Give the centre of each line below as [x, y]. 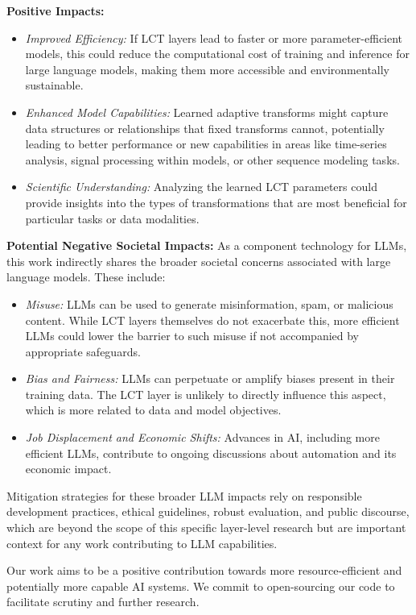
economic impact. [68, 469]
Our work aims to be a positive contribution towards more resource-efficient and [204, 570]
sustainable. [54, 85]
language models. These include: [86, 277]
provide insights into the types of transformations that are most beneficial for [216, 202]
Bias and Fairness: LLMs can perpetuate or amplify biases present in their [210, 378]
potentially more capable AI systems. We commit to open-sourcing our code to [201, 586]
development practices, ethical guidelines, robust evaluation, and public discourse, [208, 511]
